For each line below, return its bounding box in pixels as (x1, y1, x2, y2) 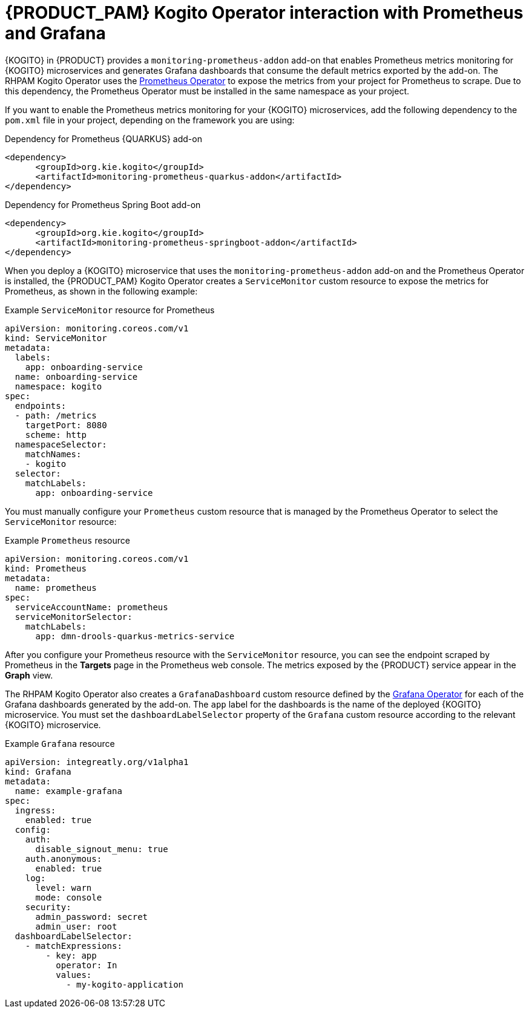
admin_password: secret (35, 911, 148, 922)
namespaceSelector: (15, 439, 107, 449)
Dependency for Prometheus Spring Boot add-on (5, 199, 201, 210)
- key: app (45, 950, 97, 960)
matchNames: (25, 449, 82, 459)
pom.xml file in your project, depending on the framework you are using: (5, 114, 295, 125)
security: (25, 902, 71, 912)
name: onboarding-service (15, 371, 138, 382)
